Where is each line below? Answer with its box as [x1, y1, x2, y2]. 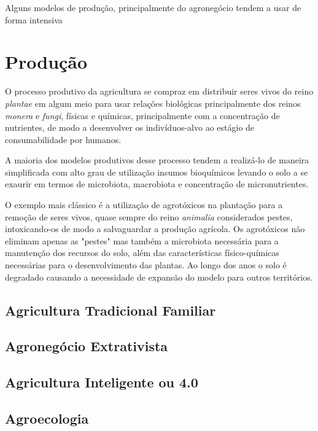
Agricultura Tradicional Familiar [5, 300, 216, 319]
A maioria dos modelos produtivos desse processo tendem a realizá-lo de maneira [5, 153, 309, 166]
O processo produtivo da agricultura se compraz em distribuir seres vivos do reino [5, 85, 314, 98]
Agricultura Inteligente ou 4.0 [5, 373, 198, 392]
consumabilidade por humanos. [5, 133, 122, 146]
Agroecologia [5, 408, 89, 427]
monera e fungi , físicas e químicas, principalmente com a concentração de [5, 109, 280, 122]
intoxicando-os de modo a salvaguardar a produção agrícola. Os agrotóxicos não [5, 222, 305, 235]
